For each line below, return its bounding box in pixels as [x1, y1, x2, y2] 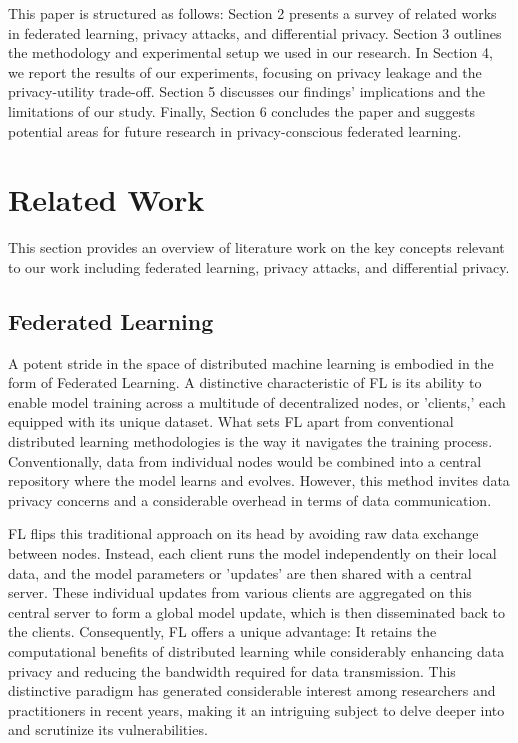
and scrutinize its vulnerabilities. [8, 719, 208, 740]
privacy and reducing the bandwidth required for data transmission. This [8, 660, 456, 681]
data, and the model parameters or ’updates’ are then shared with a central [8, 562, 472, 583]
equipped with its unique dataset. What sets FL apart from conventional [8, 411, 454, 432]
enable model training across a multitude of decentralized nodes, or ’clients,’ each [8, 391, 506, 412]
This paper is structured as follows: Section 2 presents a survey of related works [8, 3, 497, 23]
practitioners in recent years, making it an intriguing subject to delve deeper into [8, 699, 505, 720]
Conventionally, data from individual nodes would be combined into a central [8, 450, 482, 471]
